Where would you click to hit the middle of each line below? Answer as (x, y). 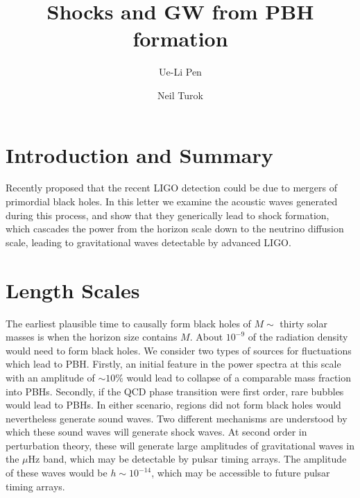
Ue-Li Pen (180, 72)
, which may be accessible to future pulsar (241, 473)
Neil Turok (180, 95)
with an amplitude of (50, 377)
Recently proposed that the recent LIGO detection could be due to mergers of (171, 188)
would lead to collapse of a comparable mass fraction (239, 377)
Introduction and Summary (139, 154)
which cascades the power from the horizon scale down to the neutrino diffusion (175, 229)
